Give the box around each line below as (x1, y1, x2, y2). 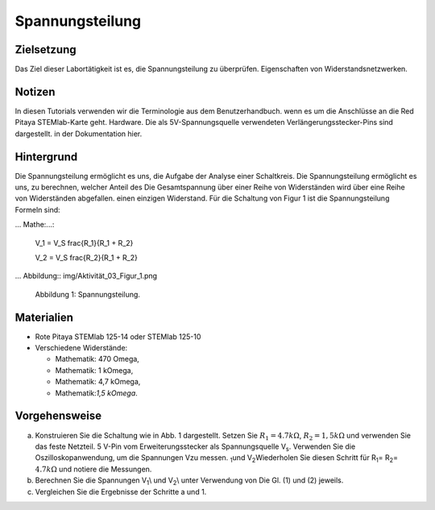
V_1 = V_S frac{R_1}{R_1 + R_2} (35, 238, 134, 247)
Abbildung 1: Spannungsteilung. (35, 289, 141, 299)
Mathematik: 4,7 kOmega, (55, 377, 141, 387)
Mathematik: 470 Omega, (55, 355, 140, 364)
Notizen (14, 85, 56, 98)
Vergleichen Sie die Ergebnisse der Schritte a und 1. (35, 487, 207, 496)
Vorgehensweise (14, 409, 102, 423)
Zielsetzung (14, 43, 77, 56)
